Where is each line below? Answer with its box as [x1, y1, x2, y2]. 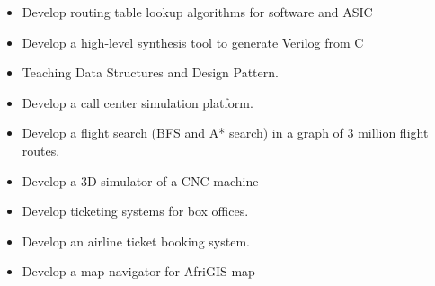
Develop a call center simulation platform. [22, 93, 253, 112]
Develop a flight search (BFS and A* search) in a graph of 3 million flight [22, 123, 429, 142]
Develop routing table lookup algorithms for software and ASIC [22, 3, 373, 21]
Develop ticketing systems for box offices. [22, 201, 249, 220]
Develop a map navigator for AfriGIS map [22, 262, 255, 281]
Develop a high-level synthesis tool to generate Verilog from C [22, 32, 364, 51]
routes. [22, 140, 60, 159]
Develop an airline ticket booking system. [22, 231, 250, 250]
